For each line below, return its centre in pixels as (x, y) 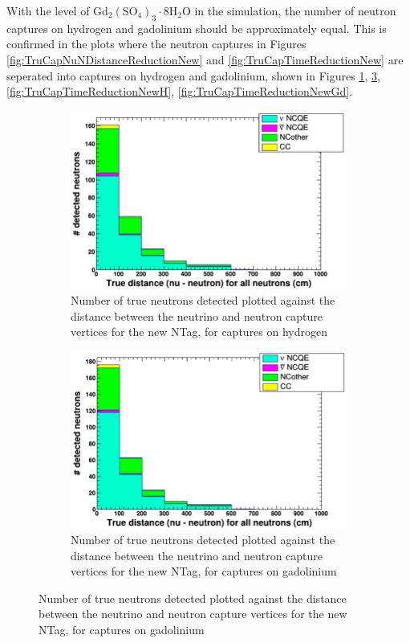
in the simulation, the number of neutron (295, 10)
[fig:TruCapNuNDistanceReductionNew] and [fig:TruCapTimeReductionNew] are (205, 59)
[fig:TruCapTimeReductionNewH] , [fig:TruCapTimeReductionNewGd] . (180, 91)
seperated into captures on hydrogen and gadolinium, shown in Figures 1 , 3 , (193, 75)
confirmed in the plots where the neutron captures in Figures (156, 44)
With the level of (48, 10)
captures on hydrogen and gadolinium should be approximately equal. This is (197, 28)
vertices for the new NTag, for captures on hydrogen (199, 332)
